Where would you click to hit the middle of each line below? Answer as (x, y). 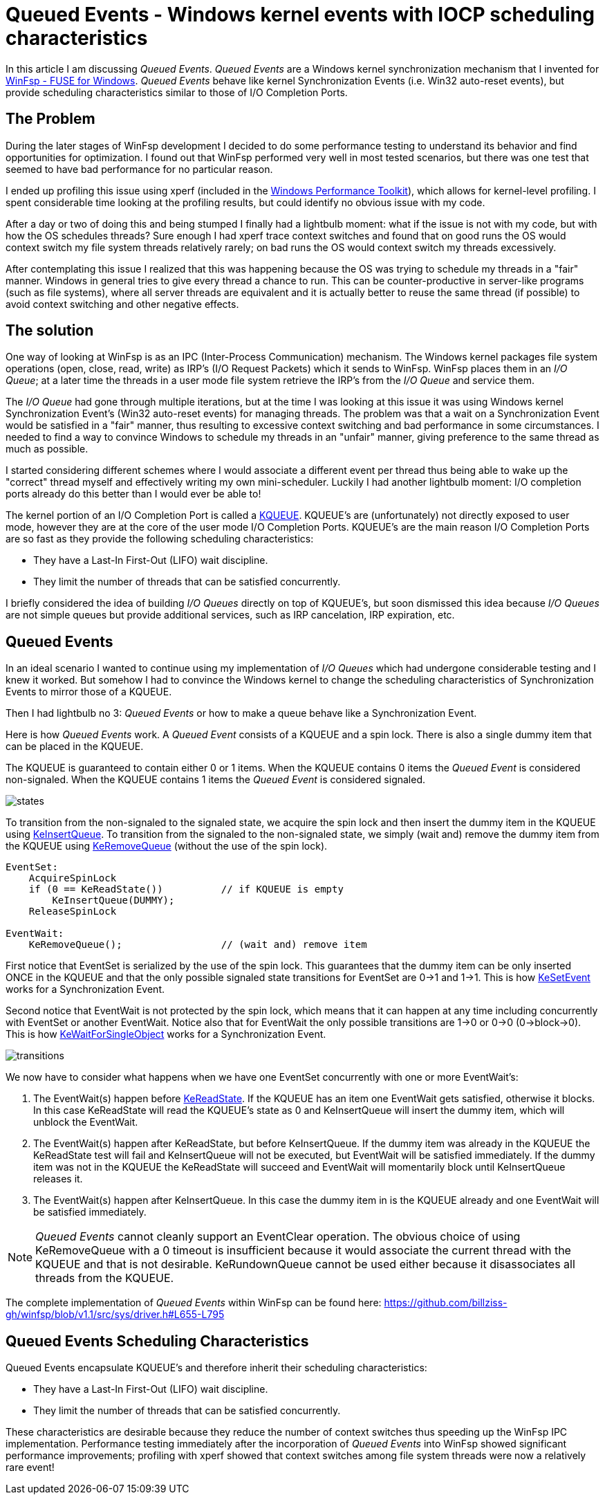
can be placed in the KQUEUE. (75, 747)
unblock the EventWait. (86, 1122)
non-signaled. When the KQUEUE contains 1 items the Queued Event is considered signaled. (216, 780)
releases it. (58, 1179)
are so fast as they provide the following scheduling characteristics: (160, 539)
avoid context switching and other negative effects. (122, 304)
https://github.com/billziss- (446, 1303)
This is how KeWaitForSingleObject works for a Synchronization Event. (166, 1034)
